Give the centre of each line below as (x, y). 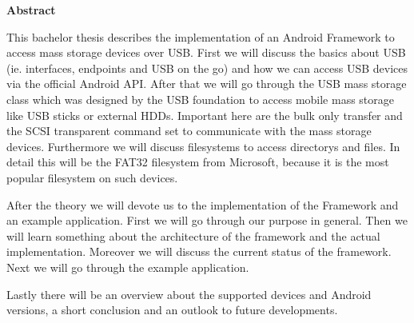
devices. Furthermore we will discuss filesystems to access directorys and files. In (203, 146)
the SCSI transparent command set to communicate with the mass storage (189, 131)
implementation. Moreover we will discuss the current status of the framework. (199, 251)
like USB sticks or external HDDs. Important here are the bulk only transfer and (205, 115)
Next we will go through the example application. (128, 267)
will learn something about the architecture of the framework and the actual (193, 235)
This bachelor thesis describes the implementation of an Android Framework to (201, 36)
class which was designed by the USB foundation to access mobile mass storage (201, 99)
